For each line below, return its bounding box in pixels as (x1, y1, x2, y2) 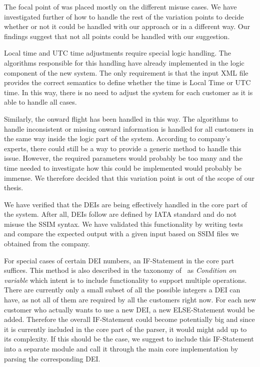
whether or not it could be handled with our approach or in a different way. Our (4, 21, 250, 32)
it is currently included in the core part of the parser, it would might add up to (4, 323, 247, 334)
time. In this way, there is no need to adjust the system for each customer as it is (4, 87, 253, 97)
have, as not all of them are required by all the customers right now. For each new (4, 294, 256, 305)
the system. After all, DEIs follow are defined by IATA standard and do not (4, 209, 237, 219)
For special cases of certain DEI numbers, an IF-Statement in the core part (4, 255, 234, 265)
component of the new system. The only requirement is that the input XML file (4, 67, 248, 78)
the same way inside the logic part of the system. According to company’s (4, 133, 230, 144)
